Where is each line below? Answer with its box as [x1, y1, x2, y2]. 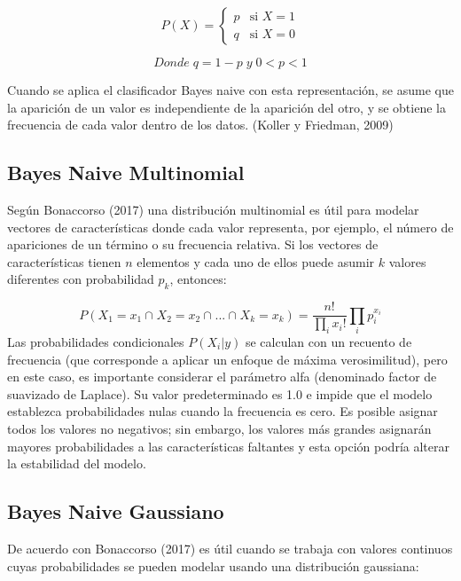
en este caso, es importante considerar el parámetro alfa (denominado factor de [7, 367, 437, 386]
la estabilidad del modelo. [7, 454, 146, 473]
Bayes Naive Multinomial [7, 159, 245, 186]
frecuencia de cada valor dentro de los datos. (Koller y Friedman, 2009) [7, 115, 394, 134]
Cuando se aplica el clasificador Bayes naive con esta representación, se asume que [7, 81, 454, 98]
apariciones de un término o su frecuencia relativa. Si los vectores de [7, 235, 379, 254]
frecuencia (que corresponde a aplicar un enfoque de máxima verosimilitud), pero [7, 349, 448, 368]
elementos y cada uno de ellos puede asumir [137, 252, 375, 271]
